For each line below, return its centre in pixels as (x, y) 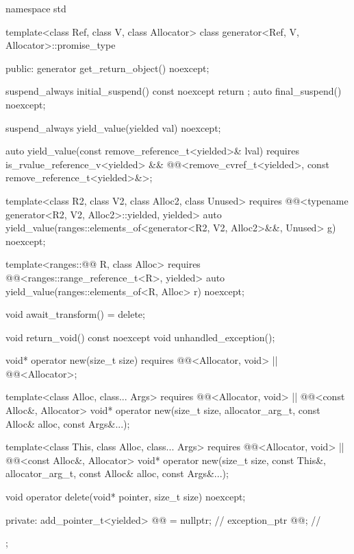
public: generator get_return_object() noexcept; (108, 68)
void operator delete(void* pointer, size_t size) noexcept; (126, 497)
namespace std (36, 8)
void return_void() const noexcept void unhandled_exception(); (140, 337)
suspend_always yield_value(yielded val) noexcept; (113, 127)
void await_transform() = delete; (75, 314)
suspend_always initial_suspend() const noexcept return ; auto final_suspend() (174, 91)
